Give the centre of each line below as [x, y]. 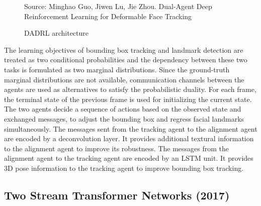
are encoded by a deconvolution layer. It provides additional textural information [129, 138]
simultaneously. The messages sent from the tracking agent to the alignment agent [131, 128]
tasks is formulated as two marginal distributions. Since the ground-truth [117, 69]
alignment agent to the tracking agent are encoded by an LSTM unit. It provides [129, 158]
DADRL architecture [57, 33]
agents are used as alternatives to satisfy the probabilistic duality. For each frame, [130, 89]
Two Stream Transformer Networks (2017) [117, 195]
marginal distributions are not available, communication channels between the [124, 79]
